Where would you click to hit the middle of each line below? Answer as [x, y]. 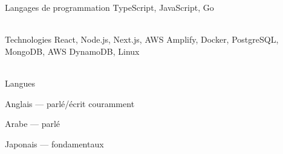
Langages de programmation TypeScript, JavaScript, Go [109, 7]
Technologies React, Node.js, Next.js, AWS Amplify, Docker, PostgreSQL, [142, 39]
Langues [20, 83]
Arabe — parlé [33, 124]
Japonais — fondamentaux [54, 143]
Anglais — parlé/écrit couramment [70, 103]
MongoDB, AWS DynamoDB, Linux [72, 51]
